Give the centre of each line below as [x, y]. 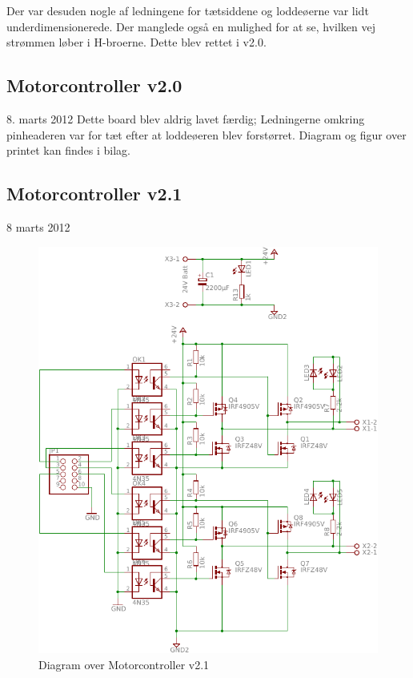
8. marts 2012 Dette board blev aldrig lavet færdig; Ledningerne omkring [186, 118]
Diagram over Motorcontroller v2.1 [124, 664]
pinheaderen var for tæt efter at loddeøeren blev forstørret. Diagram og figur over [206, 134]
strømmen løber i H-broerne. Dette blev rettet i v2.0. [136, 42]
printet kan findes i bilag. [68, 150]
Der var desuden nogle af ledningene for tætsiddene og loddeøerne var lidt [188, 10]
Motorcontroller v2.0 [94, 85]
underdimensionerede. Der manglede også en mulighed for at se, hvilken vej [191, 26]
